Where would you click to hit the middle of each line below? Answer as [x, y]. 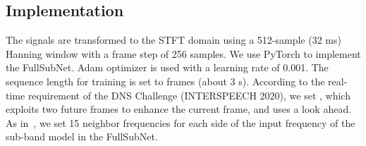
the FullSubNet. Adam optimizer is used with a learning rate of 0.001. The [167, 67]
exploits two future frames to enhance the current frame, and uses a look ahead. [179, 109]
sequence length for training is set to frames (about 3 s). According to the [165, 81]
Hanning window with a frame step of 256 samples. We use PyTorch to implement [183, 53]
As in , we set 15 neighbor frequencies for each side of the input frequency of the [181, 122]
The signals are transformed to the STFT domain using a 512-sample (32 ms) [173, 40]
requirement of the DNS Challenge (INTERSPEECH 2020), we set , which [189, 95]
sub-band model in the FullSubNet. [82, 136]
